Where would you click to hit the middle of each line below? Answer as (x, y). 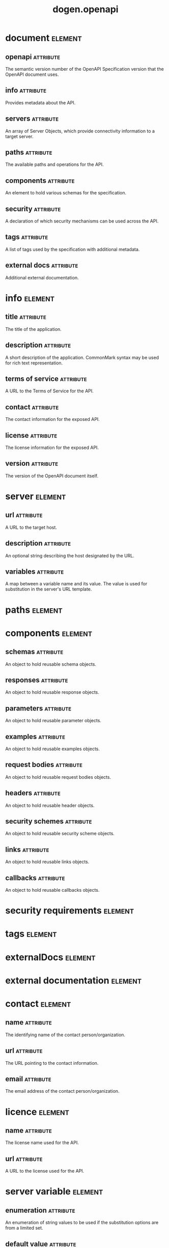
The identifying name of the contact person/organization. (65, 1035)
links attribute (27, 849)
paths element (34, 610)
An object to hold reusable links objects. (47, 862)
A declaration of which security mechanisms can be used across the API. (82, 221)
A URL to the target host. (31, 527)
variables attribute (35, 571)
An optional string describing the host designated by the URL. (70, 555)
